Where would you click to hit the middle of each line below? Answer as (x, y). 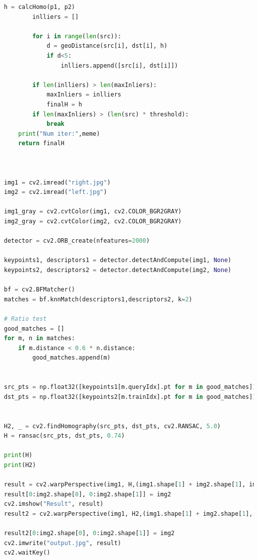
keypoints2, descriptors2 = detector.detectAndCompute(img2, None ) (118, 270)
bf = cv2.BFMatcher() (40, 290)
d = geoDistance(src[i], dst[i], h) (107, 46)
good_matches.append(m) (71, 358)
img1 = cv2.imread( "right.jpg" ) (57, 182)
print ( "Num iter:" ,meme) (59, 134)
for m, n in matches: (40, 338)
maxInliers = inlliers (84, 95)
